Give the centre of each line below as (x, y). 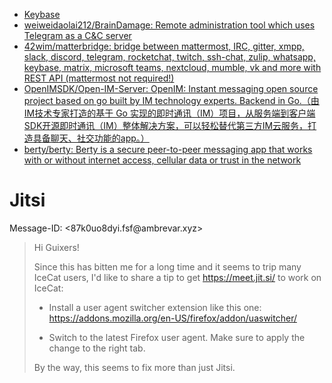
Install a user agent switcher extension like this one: (155, 307)
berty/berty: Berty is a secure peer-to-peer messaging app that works (168, 149)
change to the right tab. (97, 348)
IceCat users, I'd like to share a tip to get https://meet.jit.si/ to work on (177, 277)
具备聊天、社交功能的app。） (91, 138)
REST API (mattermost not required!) (99, 78)
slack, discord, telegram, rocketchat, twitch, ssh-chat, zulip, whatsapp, (169, 57)
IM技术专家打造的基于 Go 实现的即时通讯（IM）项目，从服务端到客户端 (169, 113)
